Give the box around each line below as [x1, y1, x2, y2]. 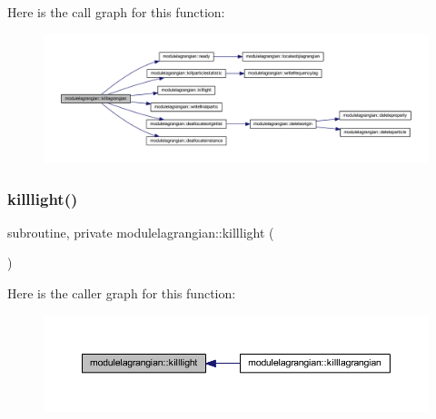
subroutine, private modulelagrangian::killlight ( [7, 222, 274, 241]
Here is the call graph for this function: [7, 3, 225, 21]
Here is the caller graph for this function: [7, 284, 236, 303]
